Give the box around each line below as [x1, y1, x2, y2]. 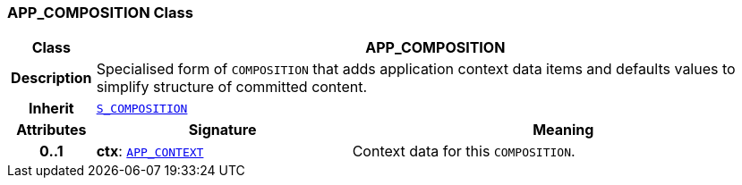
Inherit [28, 99, 74, 118]
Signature [188, 121, 257, 139]
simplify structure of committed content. [96, 78, 368, 97]
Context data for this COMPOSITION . [352, 142, 576, 161]
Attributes [16, 121, 87, 139]
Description [11, 69, 92, 88]
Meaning [533, 121, 594, 139]
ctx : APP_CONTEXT [96, 142, 204, 161]
